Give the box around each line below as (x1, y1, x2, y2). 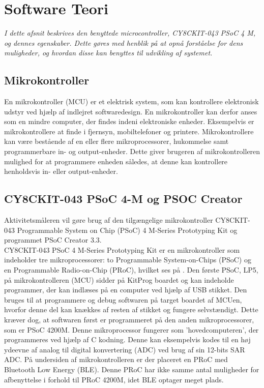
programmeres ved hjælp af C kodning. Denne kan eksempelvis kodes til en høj (4, 334, 251, 345)
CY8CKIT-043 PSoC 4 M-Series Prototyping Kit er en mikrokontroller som (4, 244, 240, 255)
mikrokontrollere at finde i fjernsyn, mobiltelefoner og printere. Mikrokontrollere (4, 126, 254, 136)
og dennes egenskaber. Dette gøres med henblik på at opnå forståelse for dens (4, 37, 243, 48)
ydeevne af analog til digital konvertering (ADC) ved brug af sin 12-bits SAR (4, 344, 245, 354)
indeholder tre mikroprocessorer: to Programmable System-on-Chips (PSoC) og (4, 254, 251, 265)
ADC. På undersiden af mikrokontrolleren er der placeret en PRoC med (4, 354, 228, 365)
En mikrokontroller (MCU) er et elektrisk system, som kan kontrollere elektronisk (4, 96, 259, 107)
